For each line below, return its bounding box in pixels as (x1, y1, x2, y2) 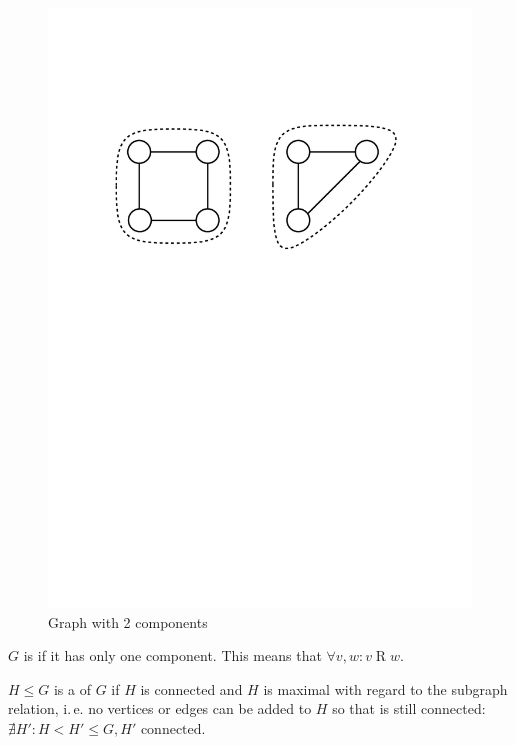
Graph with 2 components (48, 611, 208, 632)
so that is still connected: (332, 698, 486, 719)
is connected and (140, 678, 243, 699)
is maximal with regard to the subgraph (263, 678, 508, 699)
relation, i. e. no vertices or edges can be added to (8, 698, 312, 719)
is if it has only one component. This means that (23, 645, 322, 666)
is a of (53, 678, 91, 699)
